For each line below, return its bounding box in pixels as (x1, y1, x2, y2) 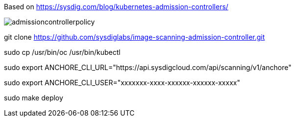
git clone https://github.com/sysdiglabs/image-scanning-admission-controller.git (4, 33, 265, 41)
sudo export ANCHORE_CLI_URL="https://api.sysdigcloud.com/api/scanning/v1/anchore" (4, 63, 292, 72)
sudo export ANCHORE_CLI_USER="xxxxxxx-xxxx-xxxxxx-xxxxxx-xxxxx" (4, 78, 240, 87)
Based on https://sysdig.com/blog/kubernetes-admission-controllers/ (4, 2, 228, 11)
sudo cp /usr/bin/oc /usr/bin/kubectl (4, 48, 121, 56)
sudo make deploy (4, 94, 63, 102)
